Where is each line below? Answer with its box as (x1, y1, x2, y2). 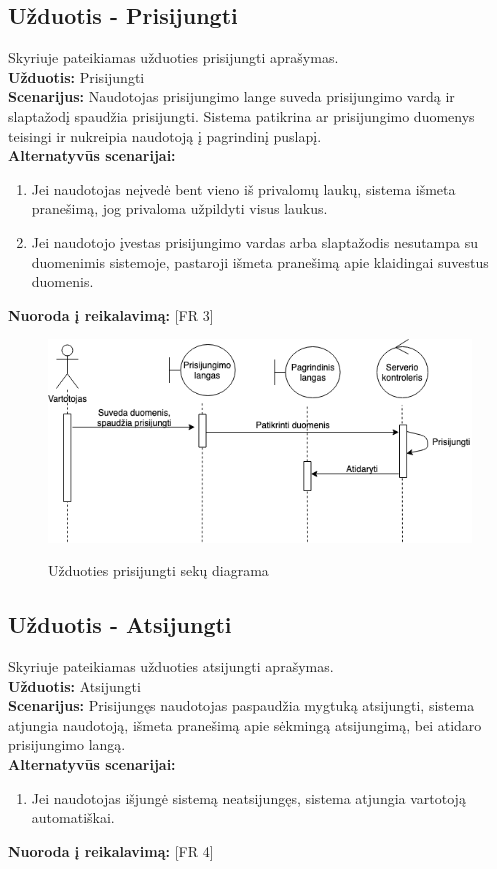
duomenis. (31, 271, 94, 292)
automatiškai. (31, 807, 115, 828)
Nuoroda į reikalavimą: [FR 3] (8, 304, 214, 325)
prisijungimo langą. (8, 734, 126, 755)
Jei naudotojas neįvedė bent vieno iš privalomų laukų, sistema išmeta (31, 178, 456, 199)
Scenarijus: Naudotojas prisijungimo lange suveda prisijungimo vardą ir (8, 86, 455, 107)
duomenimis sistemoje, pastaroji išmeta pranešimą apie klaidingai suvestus (31, 251, 489, 272)
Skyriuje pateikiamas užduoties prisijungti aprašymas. (8, 47, 339, 68)
